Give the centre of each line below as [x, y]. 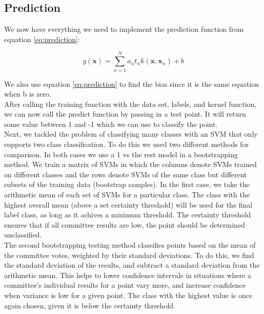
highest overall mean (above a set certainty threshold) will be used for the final [128, 204]
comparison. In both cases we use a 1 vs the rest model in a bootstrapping [121, 154]
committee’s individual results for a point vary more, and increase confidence [125, 285]
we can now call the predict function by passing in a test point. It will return [125, 114]
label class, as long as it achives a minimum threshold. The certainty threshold [128, 215]
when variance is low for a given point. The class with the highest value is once [128, 295]
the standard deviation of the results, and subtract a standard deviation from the [132, 265]
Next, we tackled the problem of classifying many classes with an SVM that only [131, 134]
